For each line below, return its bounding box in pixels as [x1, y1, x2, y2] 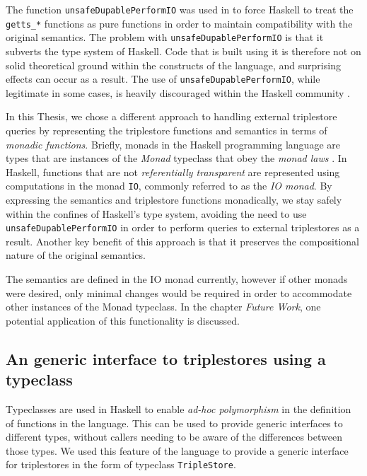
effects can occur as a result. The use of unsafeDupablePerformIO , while [6, 71, 320, 86]
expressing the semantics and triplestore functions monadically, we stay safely [6, 192, 342, 207]
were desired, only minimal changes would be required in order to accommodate [6, 285, 352, 300]
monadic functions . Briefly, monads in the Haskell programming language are [6, 137, 340, 151]
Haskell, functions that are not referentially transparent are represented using [6, 164, 340, 179]
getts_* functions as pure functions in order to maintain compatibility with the [6, 16, 353, 30]
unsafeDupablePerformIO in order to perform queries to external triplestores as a [6, 220, 360, 235]
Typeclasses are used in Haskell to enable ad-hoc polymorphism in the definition [6, 402, 351, 417]
